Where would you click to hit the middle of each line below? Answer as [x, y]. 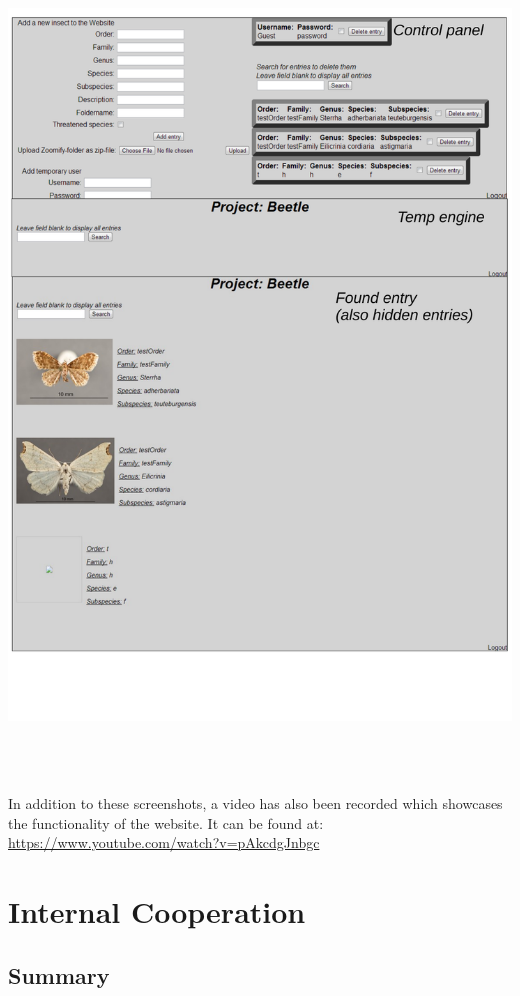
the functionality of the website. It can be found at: [166, 822]
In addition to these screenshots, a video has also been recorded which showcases [255, 802]
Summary [59, 974]
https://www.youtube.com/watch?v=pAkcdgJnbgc [164, 842]
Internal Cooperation [157, 910]
